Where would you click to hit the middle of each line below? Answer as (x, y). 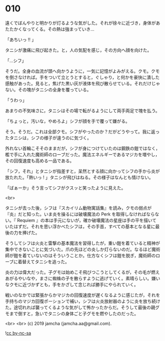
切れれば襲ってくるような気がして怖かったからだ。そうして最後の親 (87, 307)
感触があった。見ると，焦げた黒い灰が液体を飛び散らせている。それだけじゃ (83, 83)
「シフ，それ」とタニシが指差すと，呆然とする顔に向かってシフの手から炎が (82, 171)
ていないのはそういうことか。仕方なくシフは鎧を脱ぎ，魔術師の (91, 256)
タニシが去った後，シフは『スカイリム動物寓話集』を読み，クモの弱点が (78, 208)
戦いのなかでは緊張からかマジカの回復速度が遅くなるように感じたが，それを (83, 295)
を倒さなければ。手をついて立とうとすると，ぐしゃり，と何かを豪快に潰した (82, 77)
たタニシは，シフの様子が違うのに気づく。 (48, 138)
